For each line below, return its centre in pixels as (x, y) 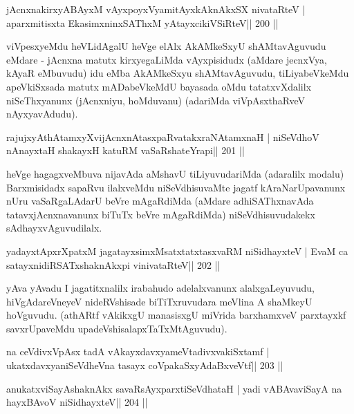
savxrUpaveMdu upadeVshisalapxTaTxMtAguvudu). (117, 328)
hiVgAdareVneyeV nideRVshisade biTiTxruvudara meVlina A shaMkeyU (159, 301)
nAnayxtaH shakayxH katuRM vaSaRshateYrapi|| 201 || (125, 150)
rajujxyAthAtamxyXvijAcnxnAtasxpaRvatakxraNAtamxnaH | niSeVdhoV (163, 137)
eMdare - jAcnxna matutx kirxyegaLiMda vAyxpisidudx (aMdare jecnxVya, (167, 59)
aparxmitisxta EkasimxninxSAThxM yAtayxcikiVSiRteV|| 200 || (142, 22)
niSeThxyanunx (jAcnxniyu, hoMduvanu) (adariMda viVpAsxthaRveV (156, 100)
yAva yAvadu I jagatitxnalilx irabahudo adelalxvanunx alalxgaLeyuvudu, (161, 288)
